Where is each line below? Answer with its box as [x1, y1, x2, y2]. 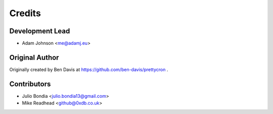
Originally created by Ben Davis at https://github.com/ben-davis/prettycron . [9, 66, 168, 73]
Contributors [9, 80, 51, 88]
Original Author [9, 53, 59, 62]
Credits [9, 8, 41, 19]
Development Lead [9, 27, 70, 35]
